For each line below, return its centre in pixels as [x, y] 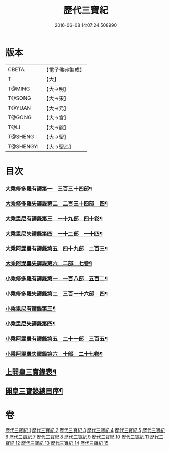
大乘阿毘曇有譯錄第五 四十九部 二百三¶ [57, 249]
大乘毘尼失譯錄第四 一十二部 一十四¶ [54, 234]
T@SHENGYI [23, 146]
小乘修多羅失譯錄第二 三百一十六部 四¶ [57, 294]
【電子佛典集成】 [64, 70]
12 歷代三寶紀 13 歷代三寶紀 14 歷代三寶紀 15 [62, 443]
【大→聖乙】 [59, 147]
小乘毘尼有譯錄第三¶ [31, 309]
